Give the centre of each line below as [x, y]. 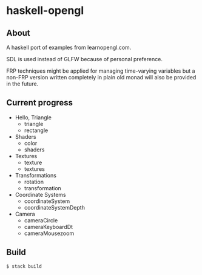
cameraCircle [41, 220]
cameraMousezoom [49, 233]
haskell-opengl [45, 11]
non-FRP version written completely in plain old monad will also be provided [101, 77]
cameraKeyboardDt [49, 227]
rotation [34, 182]
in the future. [22, 84]
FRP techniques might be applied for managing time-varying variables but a [101, 71]
